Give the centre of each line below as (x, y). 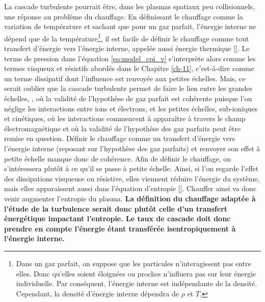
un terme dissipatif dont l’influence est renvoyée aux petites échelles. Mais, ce (125, 78)
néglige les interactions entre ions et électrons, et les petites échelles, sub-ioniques (131, 108)
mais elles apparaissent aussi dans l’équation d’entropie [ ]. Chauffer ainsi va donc (130, 188)
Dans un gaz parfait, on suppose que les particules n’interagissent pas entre (134, 263)
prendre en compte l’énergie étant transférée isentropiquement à (120, 228)
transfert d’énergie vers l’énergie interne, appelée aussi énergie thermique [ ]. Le (127, 48)
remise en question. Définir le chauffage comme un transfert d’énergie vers (120, 138)
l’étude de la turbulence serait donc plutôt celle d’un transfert (116, 208)
